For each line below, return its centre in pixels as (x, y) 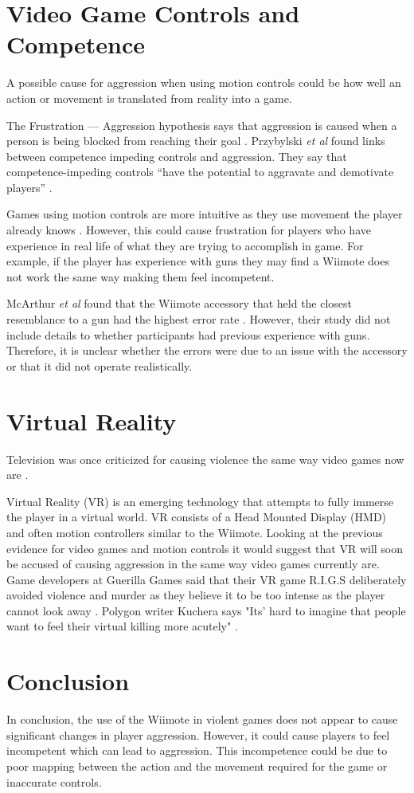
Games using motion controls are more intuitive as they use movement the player (205, 214)
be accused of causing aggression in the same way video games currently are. (193, 564)
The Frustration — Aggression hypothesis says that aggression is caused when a (202, 125)
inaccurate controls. (54, 781)
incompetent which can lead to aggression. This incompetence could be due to (197, 750)
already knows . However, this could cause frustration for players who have (189, 230)
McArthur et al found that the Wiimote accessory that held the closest (180, 303)
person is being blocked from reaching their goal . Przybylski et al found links (196, 141)
